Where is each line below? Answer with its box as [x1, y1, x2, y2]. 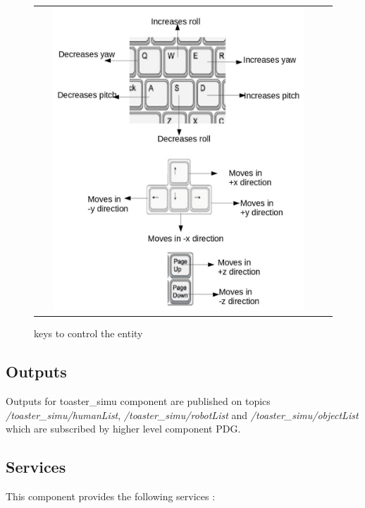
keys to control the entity [34, 326, 143, 341]
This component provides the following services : [6, 488, 216, 503]
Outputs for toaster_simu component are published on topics [6, 393, 271, 408]
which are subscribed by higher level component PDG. [6, 421, 241, 436]
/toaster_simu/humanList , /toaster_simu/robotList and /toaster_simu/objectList [6, 407, 359, 422]
